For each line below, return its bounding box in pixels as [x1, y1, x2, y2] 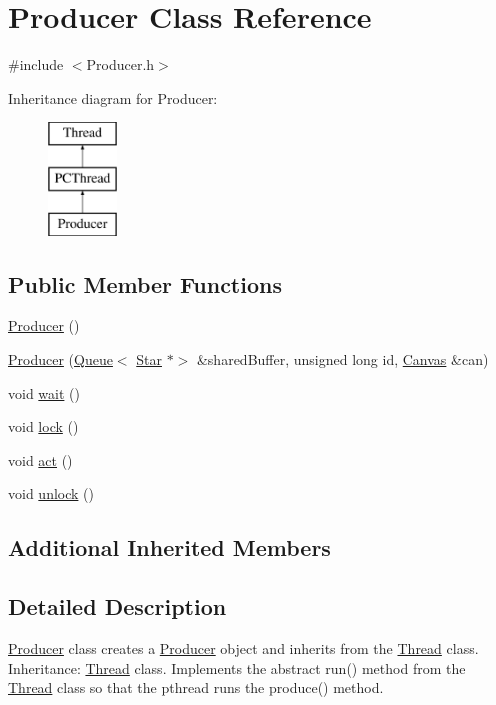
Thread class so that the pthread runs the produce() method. [8, 677, 384, 698]
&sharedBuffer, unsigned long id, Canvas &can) [196, 349, 489, 370]
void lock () [8, 416, 79, 437]
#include [8, 54, 64, 75]
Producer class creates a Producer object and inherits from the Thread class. [8, 638, 479, 659]
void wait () [8, 382, 80, 403]
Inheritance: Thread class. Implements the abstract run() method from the [8, 657, 466, 678]
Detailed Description [8, 591, 227, 622]
